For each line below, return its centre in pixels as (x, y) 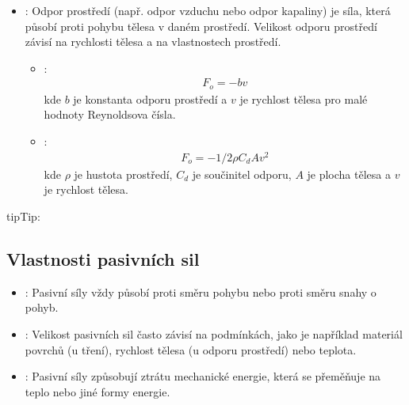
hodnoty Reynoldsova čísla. (110, 114)
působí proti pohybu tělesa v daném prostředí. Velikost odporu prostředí (201, 26)
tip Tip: (23, 216)
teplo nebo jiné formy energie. (97, 391)
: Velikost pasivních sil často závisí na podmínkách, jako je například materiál (214, 333)
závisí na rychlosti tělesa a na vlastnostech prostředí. (153, 42)
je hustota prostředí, (123, 174)
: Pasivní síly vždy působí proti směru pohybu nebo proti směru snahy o (201, 291)
